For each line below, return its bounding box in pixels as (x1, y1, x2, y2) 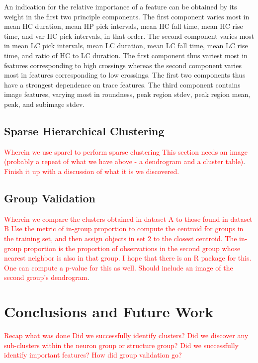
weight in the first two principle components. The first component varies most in (4, 11, 250, 21)
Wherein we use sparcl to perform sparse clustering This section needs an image (4, 146, 248, 157)
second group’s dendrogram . (4, 272, 89, 282)
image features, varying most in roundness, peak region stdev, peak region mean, (4, 89, 251, 99)
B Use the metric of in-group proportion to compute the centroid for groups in (4, 223, 244, 234)
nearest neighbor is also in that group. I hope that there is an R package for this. (4, 253, 252, 263)
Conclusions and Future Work (4, 301, 214, 322)
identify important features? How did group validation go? (4, 350, 182, 360)
